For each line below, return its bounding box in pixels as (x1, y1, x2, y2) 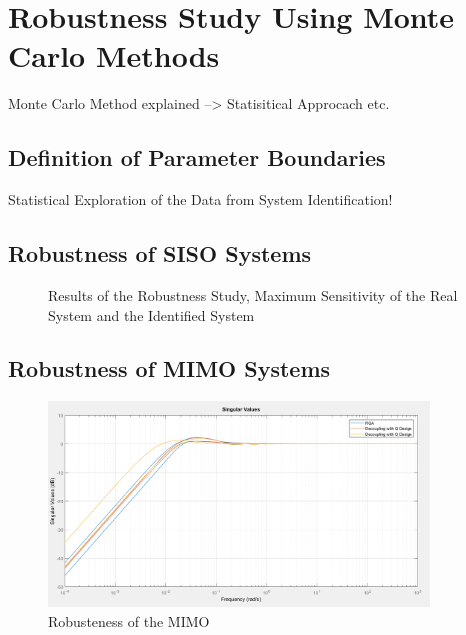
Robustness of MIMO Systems (8, 353, 331, 384)
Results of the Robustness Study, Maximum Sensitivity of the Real (48, 284, 458, 305)
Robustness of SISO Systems (8, 238, 312, 269)
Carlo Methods (8, 35, 220, 76)
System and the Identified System (48, 304, 255, 325)
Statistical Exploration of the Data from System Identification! (8, 189, 393, 210)
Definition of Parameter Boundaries (8, 142, 386, 173)
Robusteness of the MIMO (48, 610, 210, 631)
